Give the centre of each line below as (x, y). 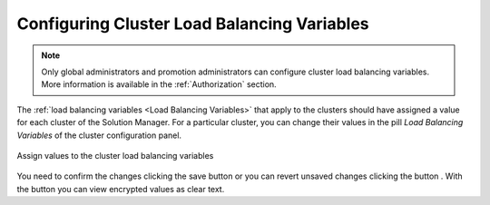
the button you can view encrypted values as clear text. (121, 189)
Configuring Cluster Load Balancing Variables (193, 24)
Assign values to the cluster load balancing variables (115, 155)
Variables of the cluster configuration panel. (99, 135)
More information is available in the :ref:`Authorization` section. (159, 84)
